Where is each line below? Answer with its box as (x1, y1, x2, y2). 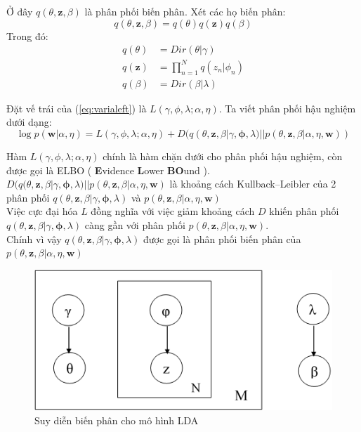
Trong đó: (6, 28, 48, 43)
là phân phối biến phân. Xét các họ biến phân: (84, 4, 286, 18)
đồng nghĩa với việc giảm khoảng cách (91, 204, 255, 218)
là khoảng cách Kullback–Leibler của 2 (169, 176, 336, 191)
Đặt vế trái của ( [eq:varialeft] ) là (6, 100, 147, 115)
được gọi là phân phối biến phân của (143, 231, 301, 246)
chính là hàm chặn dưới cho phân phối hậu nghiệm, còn (103, 148, 343, 163)
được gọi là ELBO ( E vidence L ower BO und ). (6, 162, 210, 177)
